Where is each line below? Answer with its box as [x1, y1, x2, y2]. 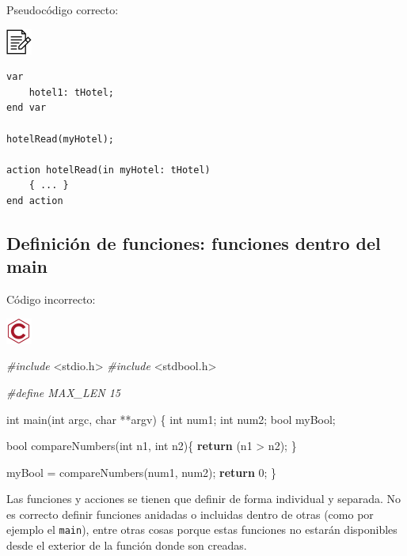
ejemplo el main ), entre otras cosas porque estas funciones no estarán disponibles [6, 521, 397, 538]
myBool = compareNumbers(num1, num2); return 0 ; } [6, 463, 277, 480]
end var [6, 102, 47, 114]
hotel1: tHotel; [29, 86, 115, 98]
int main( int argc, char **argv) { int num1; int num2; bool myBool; [6, 410, 336, 427]
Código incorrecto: [6, 291, 96, 308]
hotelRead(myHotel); [6, 133, 115, 145]
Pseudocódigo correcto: [6, 2, 119, 17]
